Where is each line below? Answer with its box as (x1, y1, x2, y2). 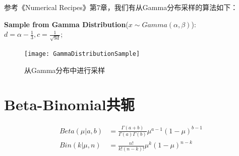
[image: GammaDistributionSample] (24, 50, 140, 57)
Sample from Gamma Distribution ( (4, 19, 129, 29)
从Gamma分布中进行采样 (24, 64, 105, 75)
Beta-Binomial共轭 (4, 94, 135, 115)
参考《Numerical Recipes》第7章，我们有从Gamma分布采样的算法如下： (4, 2, 238, 12)
